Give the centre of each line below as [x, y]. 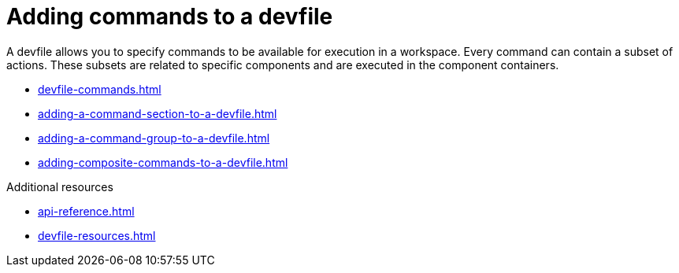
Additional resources [60, 186]
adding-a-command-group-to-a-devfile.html [154, 138]
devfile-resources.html [97, 235]
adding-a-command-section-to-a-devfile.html [158, 113]
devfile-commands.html [100, 89]
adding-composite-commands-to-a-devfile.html [163, 162]
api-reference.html [86, 211]
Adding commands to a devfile [170, 17]
